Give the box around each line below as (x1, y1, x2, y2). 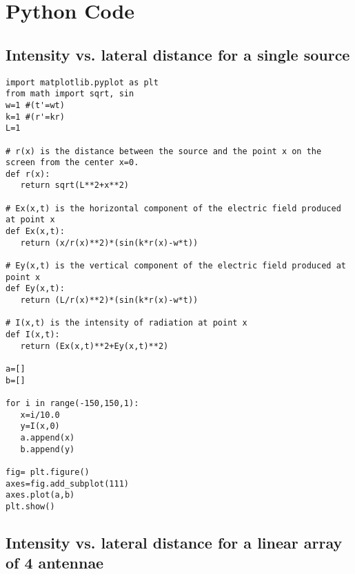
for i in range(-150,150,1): (6, 398, 139, 408)
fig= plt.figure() (6, 467, 90, 477)
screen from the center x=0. (6, 158, 139, 168)
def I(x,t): (6, 330, 60, 340)
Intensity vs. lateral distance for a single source (6, 43, 350, 65)
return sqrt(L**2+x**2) (20, 180, 129, 191)
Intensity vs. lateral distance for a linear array (6, 531, 343, 553)
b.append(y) (20, 444, 75, 454)
